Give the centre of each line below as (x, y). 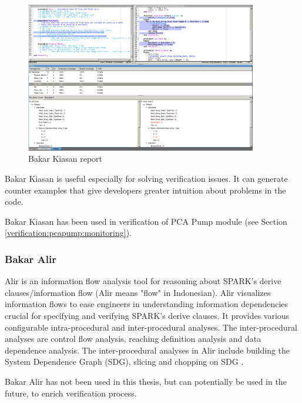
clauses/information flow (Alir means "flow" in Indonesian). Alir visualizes (138, 292)
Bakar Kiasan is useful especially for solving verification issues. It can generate (146, 178)
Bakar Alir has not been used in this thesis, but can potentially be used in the (146, 381)
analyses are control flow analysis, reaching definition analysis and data (133, 339)
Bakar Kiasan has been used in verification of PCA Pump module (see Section (146, 221)
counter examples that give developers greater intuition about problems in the (145, 190)
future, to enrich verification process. (71, 393)
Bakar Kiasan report (66, 159)
